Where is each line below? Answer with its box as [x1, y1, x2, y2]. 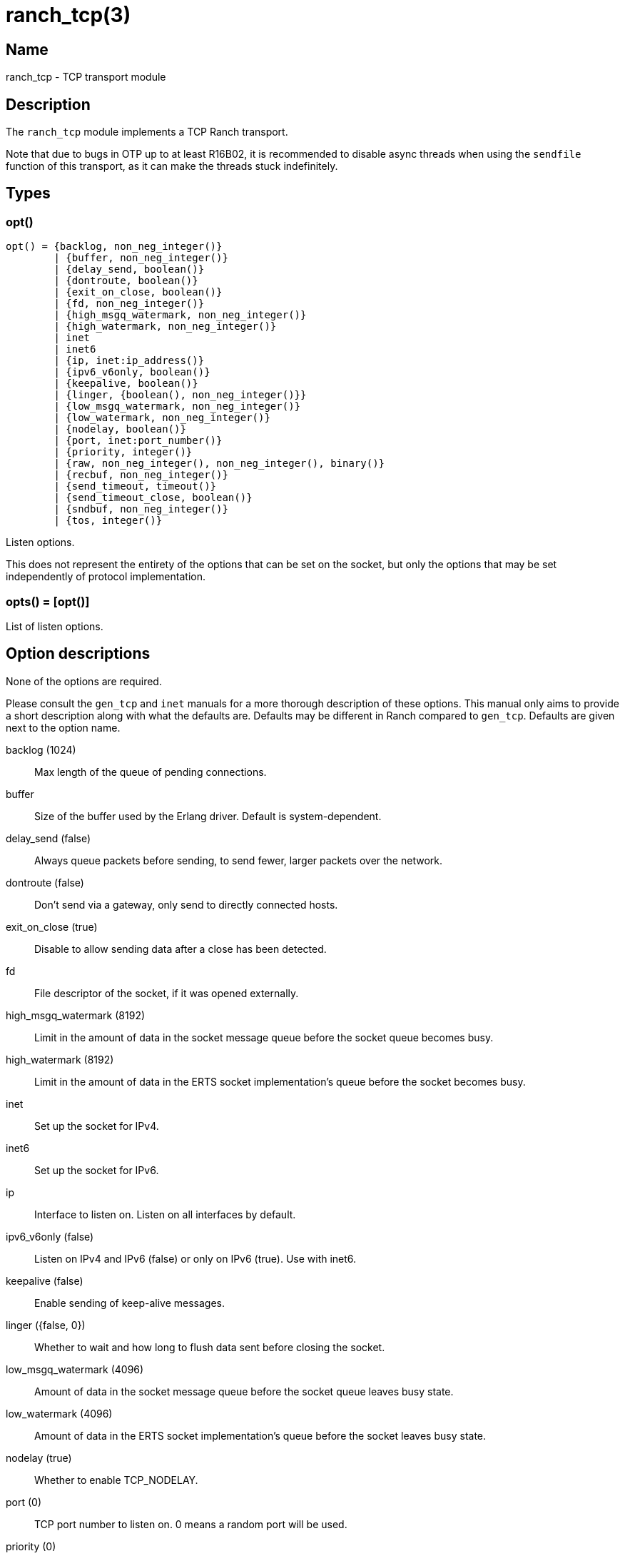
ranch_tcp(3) [6, 3, 131, 27]
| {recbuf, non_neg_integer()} [54, 469, 228, 481]
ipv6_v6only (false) [6, 1230, 94, 1243]
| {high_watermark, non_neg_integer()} [54, 320, 277, 333]
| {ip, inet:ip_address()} [54, 355, 205, 367]
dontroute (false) [6, 876, 84, 889]
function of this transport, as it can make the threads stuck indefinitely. [6, 160, 338, 173]
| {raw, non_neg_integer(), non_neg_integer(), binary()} [54, 458, 385, 470]
